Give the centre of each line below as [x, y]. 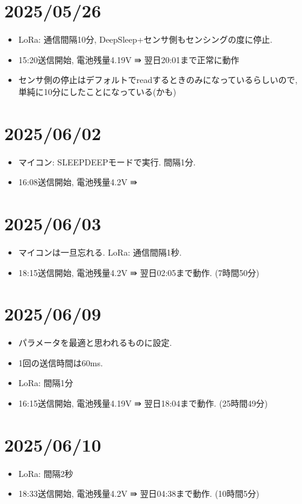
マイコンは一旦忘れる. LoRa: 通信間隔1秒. [100, 252]
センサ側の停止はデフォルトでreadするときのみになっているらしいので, [158, 80]
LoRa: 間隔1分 [46, 383]
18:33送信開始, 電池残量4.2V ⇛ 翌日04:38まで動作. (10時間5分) [139, 493]
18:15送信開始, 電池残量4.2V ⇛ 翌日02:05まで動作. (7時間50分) [139, 272]
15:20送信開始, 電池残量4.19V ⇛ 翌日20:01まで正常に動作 [129, 59]
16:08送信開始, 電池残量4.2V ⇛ [78, 182]
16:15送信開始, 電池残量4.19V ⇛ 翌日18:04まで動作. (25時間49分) [143, 403]
